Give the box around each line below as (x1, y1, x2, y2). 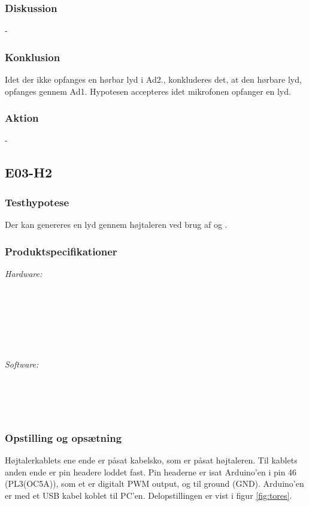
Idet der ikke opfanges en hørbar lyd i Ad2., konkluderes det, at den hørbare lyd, (5, 73, 302, 86)
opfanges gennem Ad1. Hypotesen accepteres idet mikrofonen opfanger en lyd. (5, 85, 291, 97)
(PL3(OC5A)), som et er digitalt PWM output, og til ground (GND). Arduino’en (5, 477, 304, 490)
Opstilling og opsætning (5, 430, 122, 445)
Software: (5, 358, 39, 370)
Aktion (5, 110, 39, 125)
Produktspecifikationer (5, 243, 117, 258)
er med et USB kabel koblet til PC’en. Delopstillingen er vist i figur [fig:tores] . (5, 489, 292, 501)
